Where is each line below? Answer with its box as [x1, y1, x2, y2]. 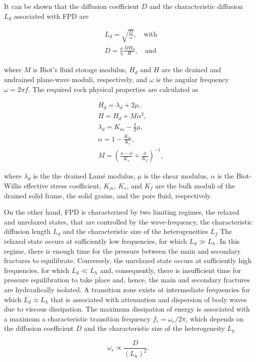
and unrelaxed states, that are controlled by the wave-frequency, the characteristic [4, 216, 253, 226]
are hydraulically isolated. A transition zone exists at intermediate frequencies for [4, 284, 250, 294]
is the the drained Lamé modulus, [33, 171, 136, 181]
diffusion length [4, 226, 51, 236]
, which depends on [185, 313, 244, 323]
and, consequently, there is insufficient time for [100, 265, 241, 275]
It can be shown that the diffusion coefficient [4, 1, 139, 11]
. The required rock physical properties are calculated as [28, 84, 198, 94]
